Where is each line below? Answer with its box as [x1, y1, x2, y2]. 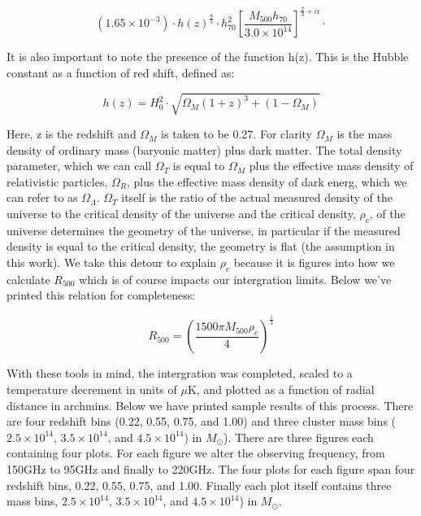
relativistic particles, [7, 173, 108, 190]
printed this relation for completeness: [7, 286, 196, 304]
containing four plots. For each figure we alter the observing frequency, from [7, 444, 385, 461]
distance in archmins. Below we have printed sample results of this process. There [7, 396, 414, 413]
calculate [7, 270, 50, 287]
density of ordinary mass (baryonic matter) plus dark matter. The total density [7, 141, 402, 158]
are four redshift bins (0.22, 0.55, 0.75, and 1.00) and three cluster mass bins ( [7, 413, 397, 430]
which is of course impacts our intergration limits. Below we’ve [79, 270, 392, 287]
